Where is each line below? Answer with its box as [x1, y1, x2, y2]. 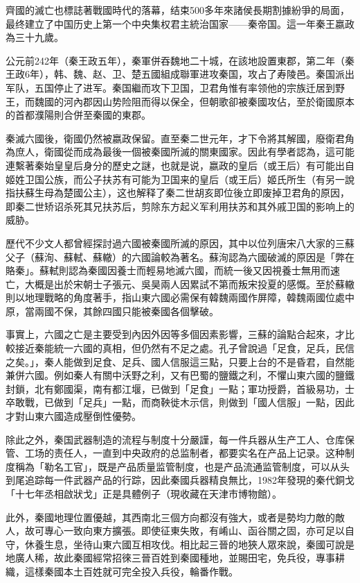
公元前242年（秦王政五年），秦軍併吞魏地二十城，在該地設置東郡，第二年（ [6, 53, 345, 67]
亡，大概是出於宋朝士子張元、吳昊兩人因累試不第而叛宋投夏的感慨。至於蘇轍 [6, 276, 354, 291]
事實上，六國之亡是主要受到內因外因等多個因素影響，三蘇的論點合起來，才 [6, 327, 345, 341]
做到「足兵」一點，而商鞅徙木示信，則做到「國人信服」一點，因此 [53, 395, 354, 409]
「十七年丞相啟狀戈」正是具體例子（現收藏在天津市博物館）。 [6, 487, 282, 500]
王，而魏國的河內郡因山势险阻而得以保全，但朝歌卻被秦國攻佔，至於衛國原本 [6, 94, 354, 108]
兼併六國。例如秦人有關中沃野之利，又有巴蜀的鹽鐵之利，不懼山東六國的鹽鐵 [6, 368, 354, 382]
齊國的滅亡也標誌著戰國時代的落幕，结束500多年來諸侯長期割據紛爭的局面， [6, 3, 350, 17]
